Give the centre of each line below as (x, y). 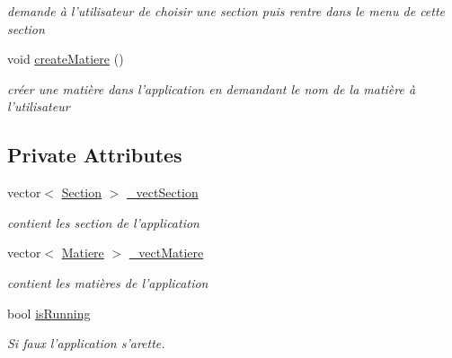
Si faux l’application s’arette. (86, 343)
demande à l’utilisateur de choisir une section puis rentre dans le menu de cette (226, 11)
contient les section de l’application (103, 222)
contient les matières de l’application (108, 282)
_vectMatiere (166, 253)
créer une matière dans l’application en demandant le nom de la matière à (212, 88)
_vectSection (163, 192)
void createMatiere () (66, 59)
